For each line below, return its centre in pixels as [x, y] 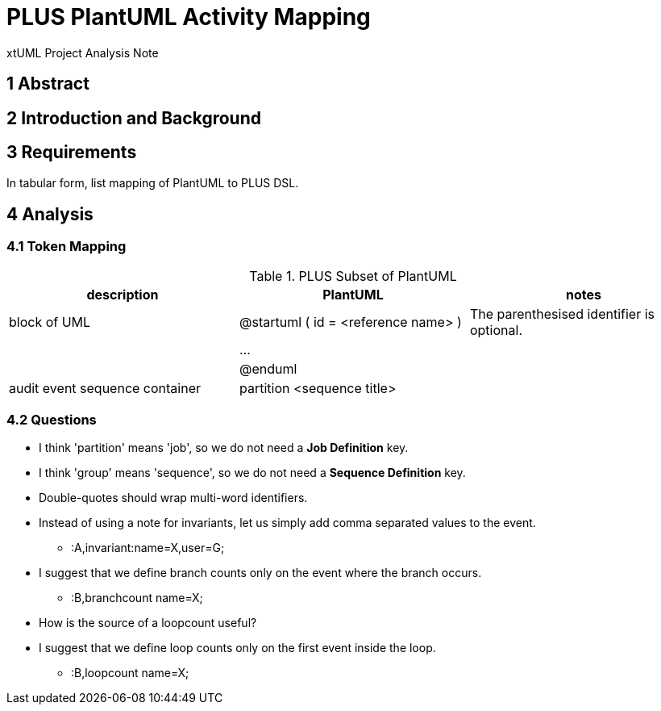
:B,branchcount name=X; [137, 598]
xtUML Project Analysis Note [83, 52]
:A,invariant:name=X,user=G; [148, 548]
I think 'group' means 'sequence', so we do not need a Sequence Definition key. [252, 473]
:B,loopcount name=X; [130, 673]
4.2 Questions [52, 420]
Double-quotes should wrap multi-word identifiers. [173, 498]
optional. [496, 330]
